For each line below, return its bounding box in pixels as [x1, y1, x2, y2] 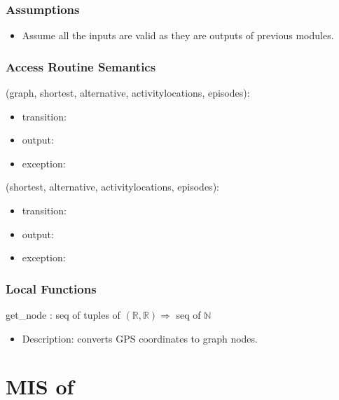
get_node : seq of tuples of [6, 308, 120, 322]
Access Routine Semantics [6, 57, 156, 75]
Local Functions [6, 280, 97, 297]
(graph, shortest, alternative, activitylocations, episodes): [6, 85, 250, 100]
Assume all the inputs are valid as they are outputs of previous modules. [22, 28, 334, 43]
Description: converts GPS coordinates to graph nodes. [22, 331, 258, 345]
